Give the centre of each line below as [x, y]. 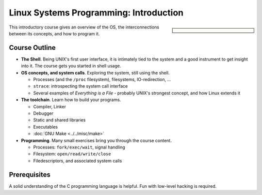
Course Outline [32, 48]
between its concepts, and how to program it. [54, 33]
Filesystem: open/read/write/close [72, 154]
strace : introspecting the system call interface [81, 86]
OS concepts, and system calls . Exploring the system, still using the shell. [95, 73]
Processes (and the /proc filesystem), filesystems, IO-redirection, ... [102, 79]
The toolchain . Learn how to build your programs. [71, 100]
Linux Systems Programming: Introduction [96, 13]
